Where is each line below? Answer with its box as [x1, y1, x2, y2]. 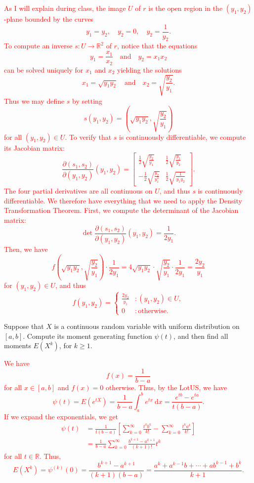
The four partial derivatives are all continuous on [4, 186, 153, 196]
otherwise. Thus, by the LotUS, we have [105, 382, 227, 392]
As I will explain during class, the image [4, 3, 126, 13]
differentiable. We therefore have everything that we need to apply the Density [4, 195, 242, 205]
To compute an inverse [4, 40, 73, 51]
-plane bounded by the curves [4, 14, 93, 24]
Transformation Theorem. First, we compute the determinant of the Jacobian [4, 205, 239, 215]
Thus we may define [4, 95, 65, 106]
